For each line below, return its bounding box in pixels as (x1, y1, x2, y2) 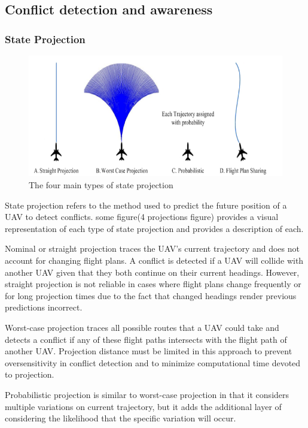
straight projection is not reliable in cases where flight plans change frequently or (5, 278, 301, 290)
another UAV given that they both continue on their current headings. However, (5, 266, 300, 278)
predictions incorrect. (5, 301, 83, 314)
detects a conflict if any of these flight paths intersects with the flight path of (5, 333, 287, 345)
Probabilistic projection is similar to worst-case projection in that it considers (5, 388, 289, 400)
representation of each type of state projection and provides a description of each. (5, 222, 304, 234)
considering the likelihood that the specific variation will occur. (5, 412, 236, 424)
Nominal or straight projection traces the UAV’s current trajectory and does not (5, 242, 300, 255)
